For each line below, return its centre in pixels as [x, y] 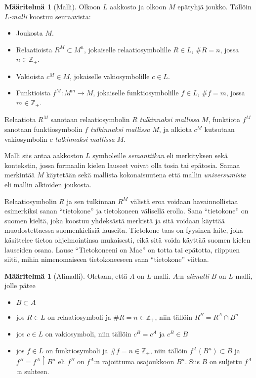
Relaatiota [20, 119]
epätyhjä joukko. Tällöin [214, 6]
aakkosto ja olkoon [138, 6]
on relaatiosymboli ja [79, 316]
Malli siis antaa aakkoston [44, 155]
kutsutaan [219, 129]
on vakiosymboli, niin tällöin [88, 334]
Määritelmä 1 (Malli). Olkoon [53, 6]
